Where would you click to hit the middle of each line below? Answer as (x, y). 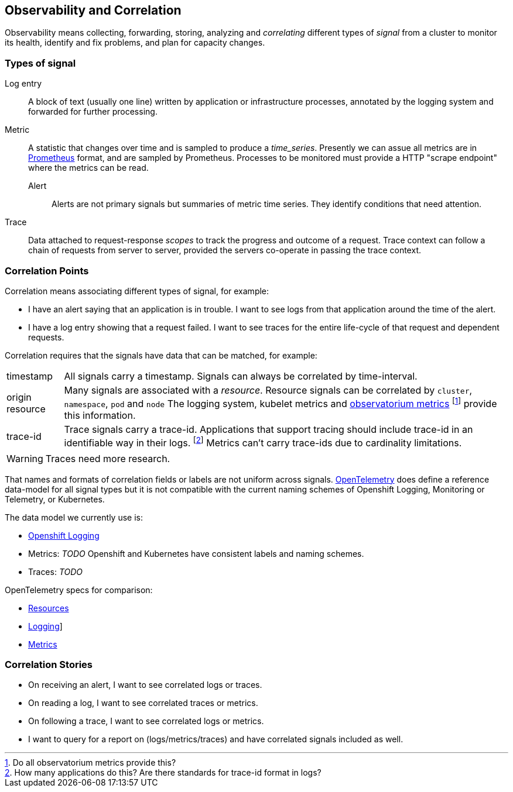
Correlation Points (47, 271)
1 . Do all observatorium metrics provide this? (90, 763)
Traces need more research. (108, 458)
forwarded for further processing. (93, 112)
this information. (100, 416)
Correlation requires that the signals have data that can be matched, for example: (161, 355)
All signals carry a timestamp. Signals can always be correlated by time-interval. (241, 376)
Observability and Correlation (93, 10)
